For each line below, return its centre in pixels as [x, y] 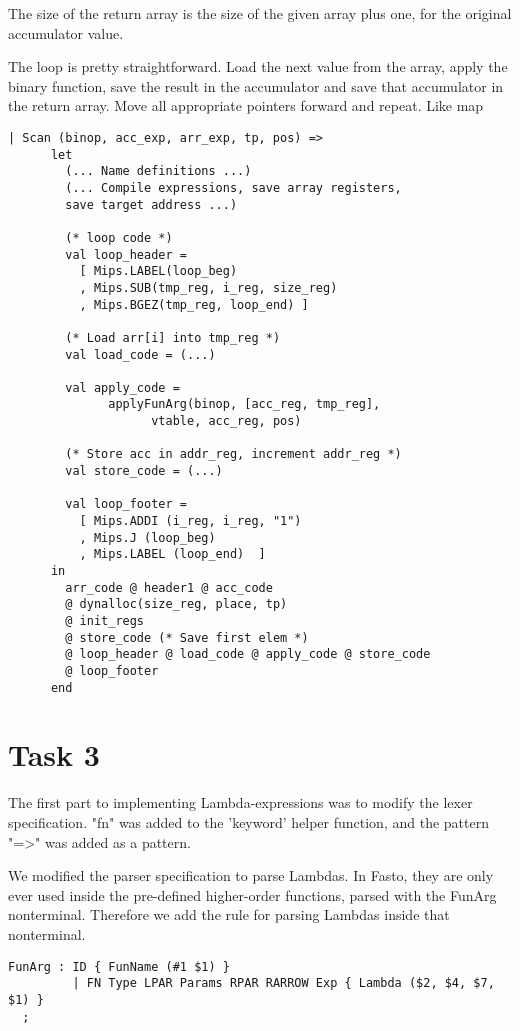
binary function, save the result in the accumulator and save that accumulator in [256, 85]
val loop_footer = [126, 504]
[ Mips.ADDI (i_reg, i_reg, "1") [190, 521]
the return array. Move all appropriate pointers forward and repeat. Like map [246, 105]
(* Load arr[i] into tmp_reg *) [173, 337]
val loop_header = [126, 254]
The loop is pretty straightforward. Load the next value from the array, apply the [258, 66]
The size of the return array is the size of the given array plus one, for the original [260, 13]
